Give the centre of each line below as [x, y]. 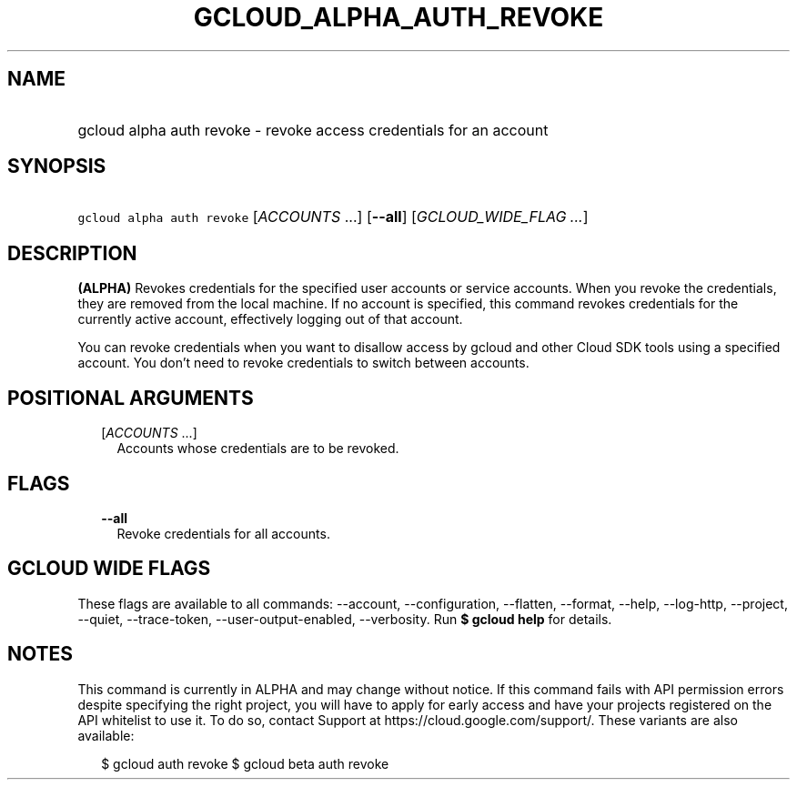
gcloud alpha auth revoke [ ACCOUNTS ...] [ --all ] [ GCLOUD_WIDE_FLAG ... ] [333, 217]
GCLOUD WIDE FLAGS [109, 569]
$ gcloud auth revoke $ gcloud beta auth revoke [245, 763]
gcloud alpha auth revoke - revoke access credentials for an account [313, 130]
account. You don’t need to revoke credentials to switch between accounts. [303, 363]
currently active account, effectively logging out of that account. [270, 319]
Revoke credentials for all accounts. [223, 533]
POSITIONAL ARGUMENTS [131, 398]
